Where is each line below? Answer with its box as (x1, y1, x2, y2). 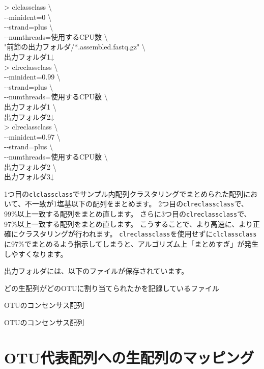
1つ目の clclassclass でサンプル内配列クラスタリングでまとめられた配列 (4, 188, 244, 199)
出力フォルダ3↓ (4, 171, 54, 182)
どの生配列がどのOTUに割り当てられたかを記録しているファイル (4, 282, 220, 293)
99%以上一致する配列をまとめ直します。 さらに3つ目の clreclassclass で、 (4, 208, 251, 219)
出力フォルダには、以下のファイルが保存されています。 (4, 266, 189, 276)
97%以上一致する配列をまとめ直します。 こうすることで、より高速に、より (4, 218, 253, 229)
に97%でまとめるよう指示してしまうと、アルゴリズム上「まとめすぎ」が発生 (4, 238, 259, 249)
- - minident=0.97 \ (4, 131, 61, 142)
